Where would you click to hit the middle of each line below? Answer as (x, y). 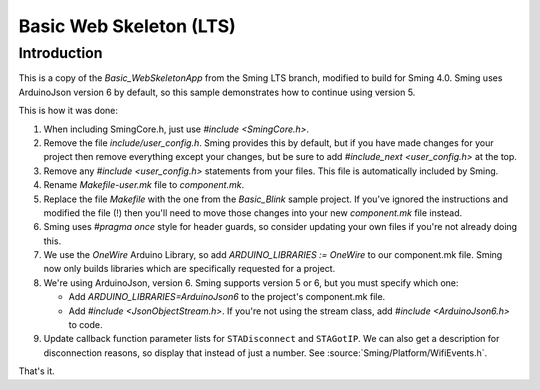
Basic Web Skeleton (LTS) (127, 26)
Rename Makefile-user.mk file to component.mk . (144, 185)
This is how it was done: (68, 111)
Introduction (60, 53)
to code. (85, 325)
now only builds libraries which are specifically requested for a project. (189, 269)
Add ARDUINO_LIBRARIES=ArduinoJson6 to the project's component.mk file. (227, 297)
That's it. (36, 371)
